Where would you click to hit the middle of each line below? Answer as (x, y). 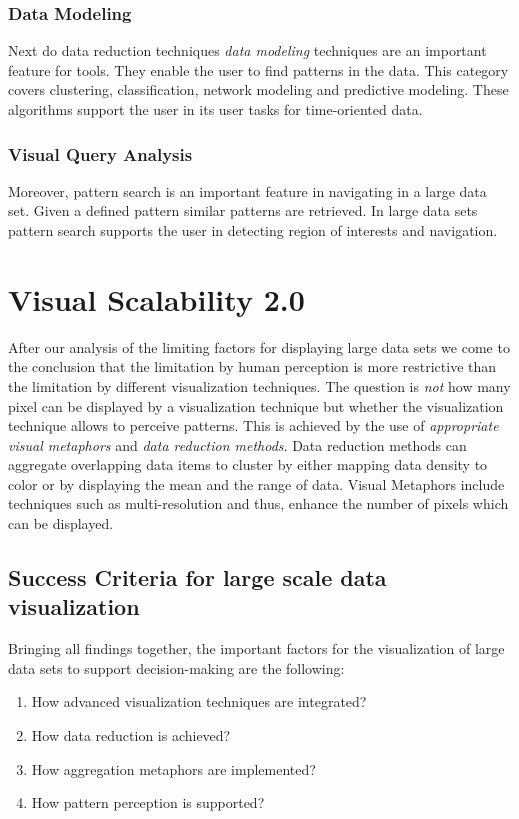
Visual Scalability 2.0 (156, 298)
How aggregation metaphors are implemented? (173, 768)
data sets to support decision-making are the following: (176, 667)
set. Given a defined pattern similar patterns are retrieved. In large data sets (243, 210)
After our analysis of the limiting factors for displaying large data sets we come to (259, 346)
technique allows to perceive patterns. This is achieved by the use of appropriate (253, 425)
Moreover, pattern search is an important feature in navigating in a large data (247, 190)
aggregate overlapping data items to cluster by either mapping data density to (248, 464)
